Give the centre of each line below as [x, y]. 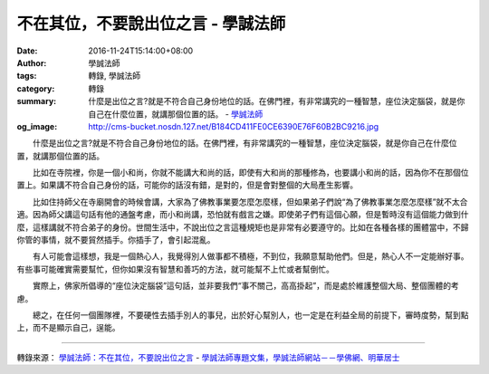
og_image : [37, 126]
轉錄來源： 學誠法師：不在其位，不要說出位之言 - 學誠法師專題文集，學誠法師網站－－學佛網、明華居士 [208, 357]
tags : [27, 76]
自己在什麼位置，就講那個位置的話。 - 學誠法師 [176, 114]
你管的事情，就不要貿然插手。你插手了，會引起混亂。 [116, 240]
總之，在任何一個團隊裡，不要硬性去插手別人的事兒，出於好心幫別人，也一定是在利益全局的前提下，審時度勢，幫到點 [250, 315]
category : [36, 88]
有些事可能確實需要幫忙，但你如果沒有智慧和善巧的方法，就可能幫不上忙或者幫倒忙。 [175, 269]
